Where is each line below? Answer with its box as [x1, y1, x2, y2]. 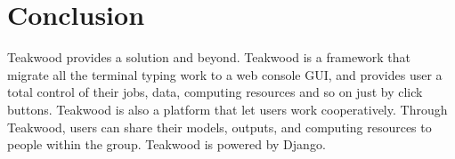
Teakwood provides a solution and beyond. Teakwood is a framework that [7, 48, 411, 67]
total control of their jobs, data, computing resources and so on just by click [7, 83, 423, 101]
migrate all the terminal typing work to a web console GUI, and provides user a [7, 65, 443, 83]
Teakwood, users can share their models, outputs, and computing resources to [7, 117, 432, 136]
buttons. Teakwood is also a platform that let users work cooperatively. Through [7, 99, 448, 118]
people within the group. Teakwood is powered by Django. [7, 135, 326, 154]
